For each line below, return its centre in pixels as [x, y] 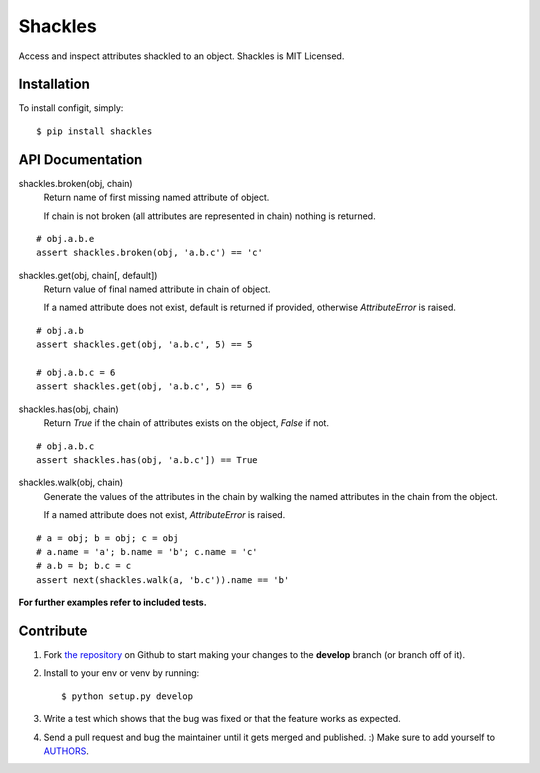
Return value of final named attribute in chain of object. [157, 289]
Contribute [53, 630]
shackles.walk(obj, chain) [71, 482]
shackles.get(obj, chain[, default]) [88, 275]
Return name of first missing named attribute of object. [156, 197]
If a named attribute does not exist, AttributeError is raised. [164, 515]
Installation [54, 84]
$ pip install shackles [94, 131]
